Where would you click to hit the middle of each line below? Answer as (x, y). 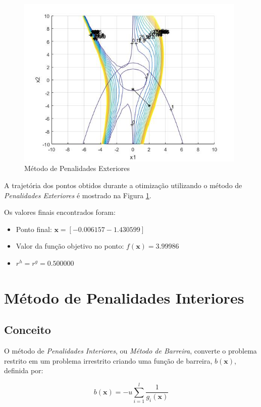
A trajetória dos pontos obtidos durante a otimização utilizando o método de (123, 185)
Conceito (28, 330)
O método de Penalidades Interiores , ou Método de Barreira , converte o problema (130, 351)
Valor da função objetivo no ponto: (70, 246)
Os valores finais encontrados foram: (60, 212)
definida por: (24, 370)
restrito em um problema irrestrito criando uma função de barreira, (108, 360)
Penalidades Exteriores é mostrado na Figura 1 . (78, 195)
